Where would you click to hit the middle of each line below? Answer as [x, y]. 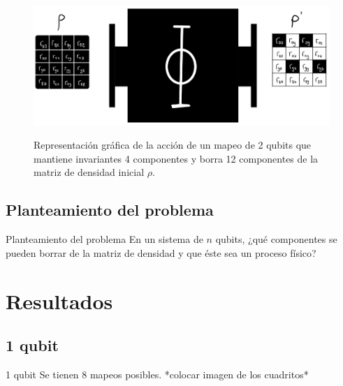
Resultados [59, 300]
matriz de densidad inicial [89, 172]
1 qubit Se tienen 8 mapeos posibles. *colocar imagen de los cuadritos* [157, 374]
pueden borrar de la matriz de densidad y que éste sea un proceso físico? [161, 252]
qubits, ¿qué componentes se [276, 239]
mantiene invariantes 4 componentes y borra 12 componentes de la [176, 158]
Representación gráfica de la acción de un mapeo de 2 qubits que [173, 145]
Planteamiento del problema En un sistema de [104, 239]
